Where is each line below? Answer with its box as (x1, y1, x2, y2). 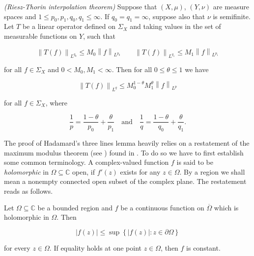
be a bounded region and (37, 202, 113, 212)
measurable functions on (4, 30, 77, 41)
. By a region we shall (179, 166, 245, 177)
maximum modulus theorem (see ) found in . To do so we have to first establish (4, 147, 244, 157)
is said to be (176, 157, 213, 167)
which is (214, 202, 239, 212)
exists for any (120, 166, 161, 177)
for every (4, 242, 30, 253)
